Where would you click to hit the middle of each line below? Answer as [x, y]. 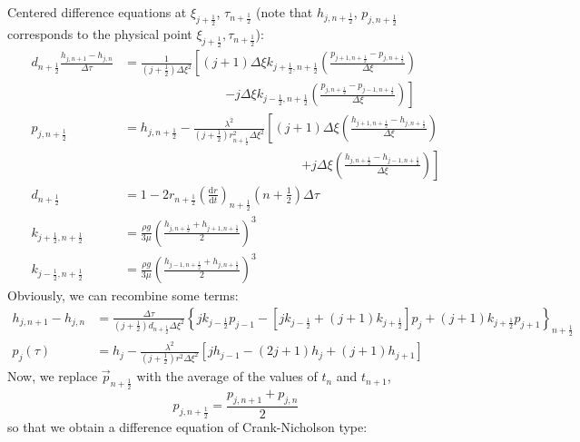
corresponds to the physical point [100, 34]
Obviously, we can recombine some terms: [123, 295]
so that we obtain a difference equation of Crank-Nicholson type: [187, 427]
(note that [285, 12]
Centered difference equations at [97, 12]
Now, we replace [53, 376]
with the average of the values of [227, 376]
